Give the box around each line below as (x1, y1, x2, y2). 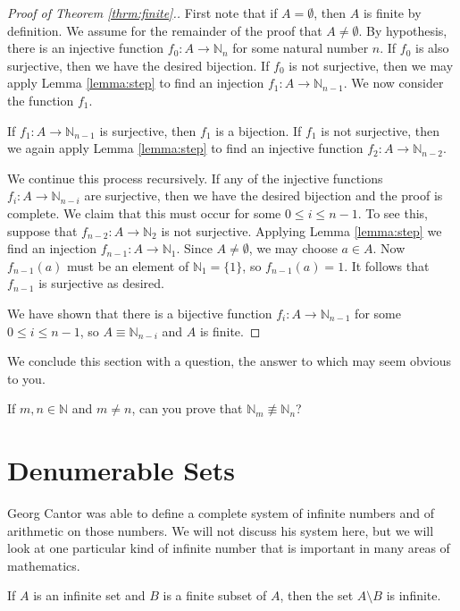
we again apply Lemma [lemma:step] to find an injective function (7, 139, 364, 157)
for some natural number (232, 38, 369, 57)
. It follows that (344, 256, 430, 275)
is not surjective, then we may (289, 55, 454, 74)
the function (7, 90, 74, 109)
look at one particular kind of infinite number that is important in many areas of (7, 539, 450, 557)
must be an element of (67, 256, 189, 275)
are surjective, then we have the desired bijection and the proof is (84, 186, 443, 205)
